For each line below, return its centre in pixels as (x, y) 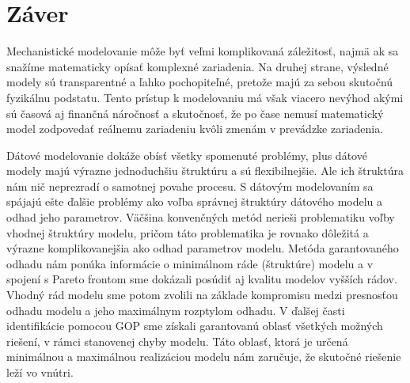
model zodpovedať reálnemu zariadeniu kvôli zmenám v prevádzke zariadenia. (195, 129)
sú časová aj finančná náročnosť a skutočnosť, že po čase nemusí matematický (195, 113)
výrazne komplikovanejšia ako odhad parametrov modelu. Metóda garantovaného (203, 248)
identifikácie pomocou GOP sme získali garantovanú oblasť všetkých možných (195, 326)
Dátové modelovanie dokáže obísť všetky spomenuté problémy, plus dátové (187, 155)
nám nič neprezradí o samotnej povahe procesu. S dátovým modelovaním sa (190, 186)
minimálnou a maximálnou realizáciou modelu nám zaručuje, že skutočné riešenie (204, 356)
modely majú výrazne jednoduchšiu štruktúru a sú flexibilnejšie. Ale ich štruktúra (205, 171)
